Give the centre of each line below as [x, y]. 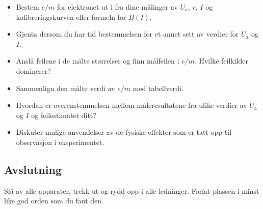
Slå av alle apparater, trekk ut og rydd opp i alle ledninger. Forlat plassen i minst [132, 190]
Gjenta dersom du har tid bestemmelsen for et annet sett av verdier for [127, 34]
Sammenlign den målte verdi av [65, 88]
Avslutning [33, 169]
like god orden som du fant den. [54, 201]
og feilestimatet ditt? [64, 115]
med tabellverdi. [158, 88]
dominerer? [33, 70]
